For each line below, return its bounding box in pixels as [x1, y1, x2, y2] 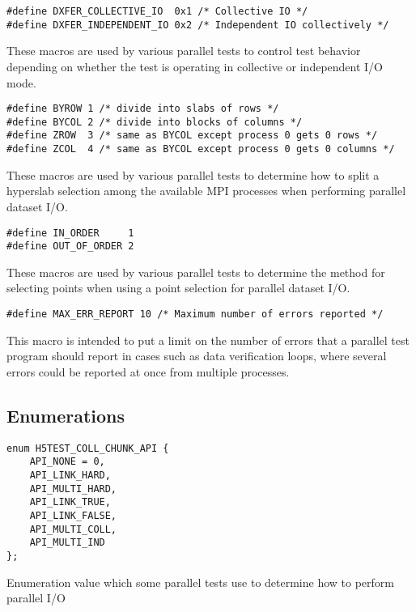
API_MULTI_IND [29, 537, 105, 549]
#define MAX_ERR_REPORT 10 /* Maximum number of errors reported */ [6, 308, 384, 320]
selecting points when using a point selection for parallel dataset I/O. [6, 279, 350, 296]
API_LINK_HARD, [29, 469, 111, 481]
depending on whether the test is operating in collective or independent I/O [6, 57, 384, 74]
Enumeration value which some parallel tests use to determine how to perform [6, 573, 394, 590]
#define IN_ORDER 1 [6, 227, 134, 239]
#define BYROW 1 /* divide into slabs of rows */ [6, 103, 279, 115]
